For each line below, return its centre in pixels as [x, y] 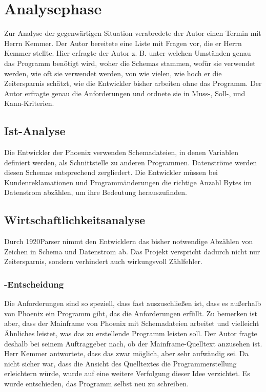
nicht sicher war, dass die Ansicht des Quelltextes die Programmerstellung [120, 363]
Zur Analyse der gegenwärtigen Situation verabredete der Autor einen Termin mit [133, 33]
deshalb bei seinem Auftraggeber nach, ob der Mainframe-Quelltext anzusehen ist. [133, 343]
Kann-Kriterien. [29, 103]
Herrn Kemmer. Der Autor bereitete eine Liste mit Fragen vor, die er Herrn [123, 43]
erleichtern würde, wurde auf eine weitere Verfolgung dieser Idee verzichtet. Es [127, 373]
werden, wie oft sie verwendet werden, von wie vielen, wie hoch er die [113, 73]
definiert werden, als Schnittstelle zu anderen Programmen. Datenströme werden [131, 162]
